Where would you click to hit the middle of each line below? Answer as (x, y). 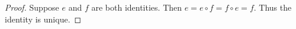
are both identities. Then (137, 7)
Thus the (275, 7)
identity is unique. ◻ (43, 19)
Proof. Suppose (32, 7)
